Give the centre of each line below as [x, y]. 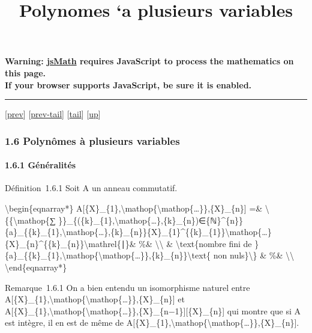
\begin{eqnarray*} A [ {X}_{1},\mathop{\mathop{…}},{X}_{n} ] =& [134, 208]
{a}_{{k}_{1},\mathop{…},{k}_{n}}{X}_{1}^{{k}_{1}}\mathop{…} [138, 232]
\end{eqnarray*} [36, 267]
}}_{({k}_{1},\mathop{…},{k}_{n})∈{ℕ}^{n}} [151, 220]
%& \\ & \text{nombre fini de [195, 243]
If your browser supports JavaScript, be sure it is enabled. [128, 84]
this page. [25, 72]
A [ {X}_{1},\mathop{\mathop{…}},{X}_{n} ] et [95, 299]
